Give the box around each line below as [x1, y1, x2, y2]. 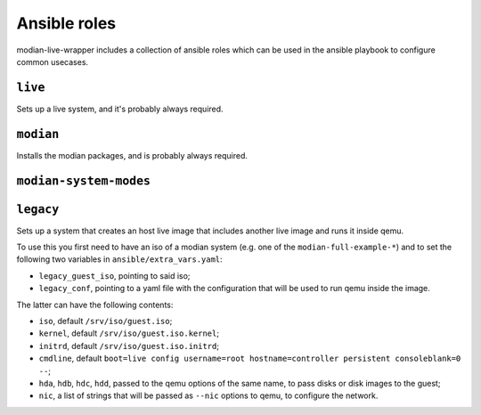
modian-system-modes [16, 174, 151, 188]
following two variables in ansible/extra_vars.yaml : [16, 254, 223, 264]
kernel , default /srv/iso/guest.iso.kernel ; [38, 328, 220, 338]
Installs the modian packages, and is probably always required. [16, 150, 249, 160]
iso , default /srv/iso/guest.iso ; [38, 316, 173, 327]
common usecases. [16, 56, 89, 67]
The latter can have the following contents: [16, 299, 174, 310]
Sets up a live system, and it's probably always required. [16, 103, 224, 114]
